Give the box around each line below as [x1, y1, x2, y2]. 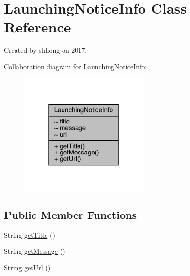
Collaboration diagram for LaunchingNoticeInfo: [4, 61, 147, 71]
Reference [4, 17, 71, 37]
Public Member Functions [4, 207, 137, 222]
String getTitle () [4, 230, 55, 240]
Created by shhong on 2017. [4, 45, 87, 55]
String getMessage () [4, 246, 65, 256]
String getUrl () [4, 262, 51, 272]
